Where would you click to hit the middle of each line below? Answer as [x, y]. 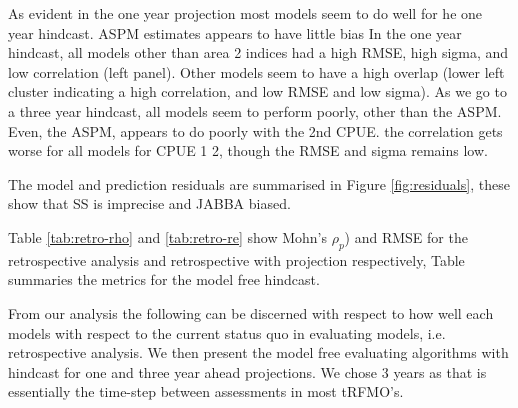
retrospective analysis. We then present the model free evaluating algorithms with [258, 352]
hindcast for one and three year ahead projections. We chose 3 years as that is [247, 371]
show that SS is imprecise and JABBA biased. [149, 203]
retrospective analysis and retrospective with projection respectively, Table [236, 259]
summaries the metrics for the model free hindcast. [164, 279]
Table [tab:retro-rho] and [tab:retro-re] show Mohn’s [167, 236]
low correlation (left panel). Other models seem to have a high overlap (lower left [256, 71]
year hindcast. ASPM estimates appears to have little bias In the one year [235, 32]
